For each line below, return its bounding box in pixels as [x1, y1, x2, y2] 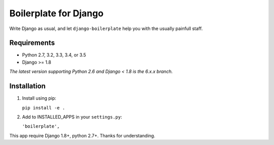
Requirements [9, 39, 55, 47]
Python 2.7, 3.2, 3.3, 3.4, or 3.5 [22, 52, 86, 58]
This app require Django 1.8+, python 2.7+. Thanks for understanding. [9, 132, 156, 138]
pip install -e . [22, 105, 65, 110]
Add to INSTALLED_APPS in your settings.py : [22, 113, 122, 120]
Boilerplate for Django [9, 8, 104, 19]
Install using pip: [22, 95, 57, 101]
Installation [9, 82, 46, 91]
